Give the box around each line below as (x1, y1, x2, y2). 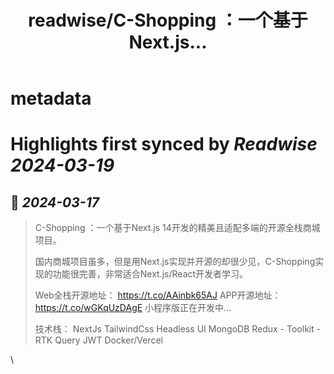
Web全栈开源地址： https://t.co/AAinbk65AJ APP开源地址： (34, 289, 282, 301)
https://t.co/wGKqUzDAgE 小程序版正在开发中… (34, 302, 232, 314)
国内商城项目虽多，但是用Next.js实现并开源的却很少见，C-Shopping (34, 256, 316, 268)
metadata (10, 87, 92, 110)
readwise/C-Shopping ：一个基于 (28, 9, 308, 32)
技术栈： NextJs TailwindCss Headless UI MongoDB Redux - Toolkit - (34, 323, 322, 335)
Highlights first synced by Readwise (10, 133, 318, 156)
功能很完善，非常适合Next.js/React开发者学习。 (52, 268, 249, 280)
